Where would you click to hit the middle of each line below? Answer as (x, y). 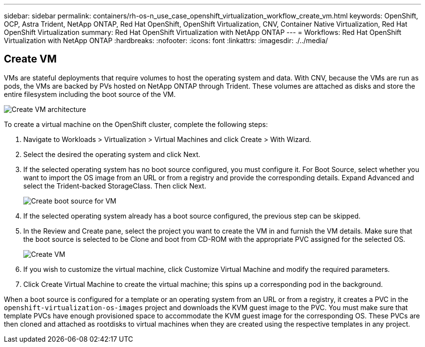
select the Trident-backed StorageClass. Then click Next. (115, 186)
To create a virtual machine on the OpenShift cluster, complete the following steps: (136, 124)
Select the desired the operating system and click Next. (112, 154)
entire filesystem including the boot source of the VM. (90, 94)
